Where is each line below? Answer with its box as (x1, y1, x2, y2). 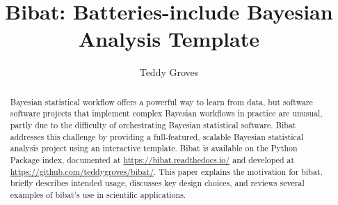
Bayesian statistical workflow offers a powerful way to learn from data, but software (10, 96, 313, 107)
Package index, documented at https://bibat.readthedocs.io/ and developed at (10, 153, 295, 165)
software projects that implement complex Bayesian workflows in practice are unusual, (10, 107, 323, 119)
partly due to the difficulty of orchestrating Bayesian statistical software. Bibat (10, 119, 296, 131)
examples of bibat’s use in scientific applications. (10, 188, 186, 200)
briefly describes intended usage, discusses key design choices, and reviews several (10, 177, 305, 189)
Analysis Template (79, 24, 259, 53)
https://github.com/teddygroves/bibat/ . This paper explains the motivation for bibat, (10, 165, 323, 177)
